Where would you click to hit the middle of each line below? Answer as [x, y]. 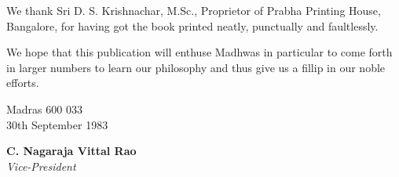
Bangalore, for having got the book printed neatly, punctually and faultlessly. [192, 25]
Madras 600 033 [44, 108]
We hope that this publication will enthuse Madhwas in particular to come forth [199, 52]
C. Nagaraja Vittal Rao [71, 151]
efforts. [23, 83]
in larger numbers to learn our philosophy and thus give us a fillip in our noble [196, 67]
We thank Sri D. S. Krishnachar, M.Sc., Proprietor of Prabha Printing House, [194, 10]
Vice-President [41, 166]
